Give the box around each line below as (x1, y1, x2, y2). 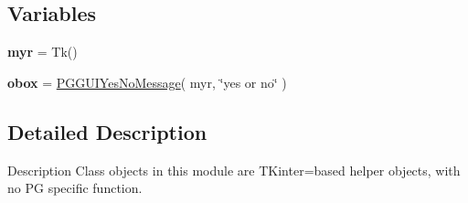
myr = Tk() (7, 42, 78, 61)
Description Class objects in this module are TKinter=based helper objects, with (7, 160, 461, 179)
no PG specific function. (7, 178, 143, 198)
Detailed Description (7, 117, 207, 145)
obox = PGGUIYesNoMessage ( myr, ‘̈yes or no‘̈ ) (7, 72, 287, 91)
